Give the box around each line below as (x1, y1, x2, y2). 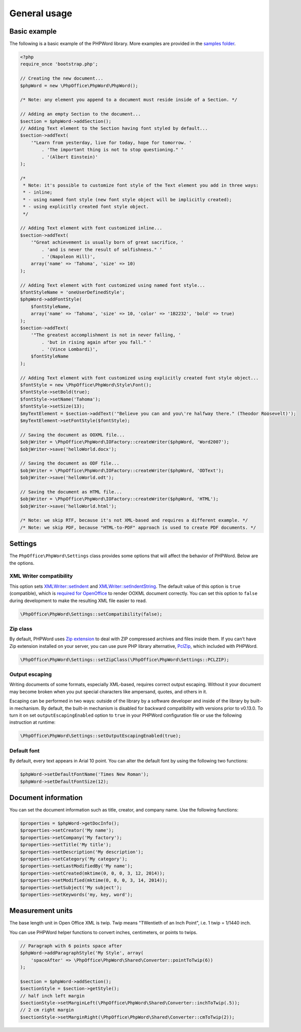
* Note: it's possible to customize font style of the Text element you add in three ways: (23, 182, 259, 188)
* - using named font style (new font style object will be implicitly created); (23, 197, 232, 202)
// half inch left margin (20, 993, 85, 998)
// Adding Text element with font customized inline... (20, 225, 163, 231)
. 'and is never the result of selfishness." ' (41, 247, 163, 252)
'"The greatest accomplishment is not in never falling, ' (31, 332, 182, 338)
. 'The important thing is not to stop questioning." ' (41, 147, 184, 153)
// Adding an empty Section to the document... (20, 111, 141, 117)
